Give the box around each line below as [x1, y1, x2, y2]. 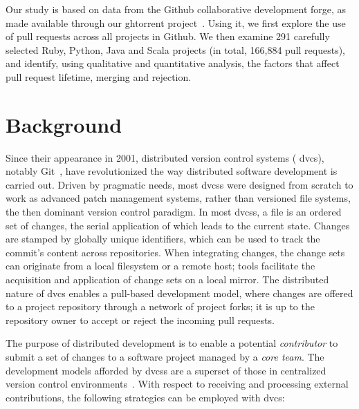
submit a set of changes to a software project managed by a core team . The [6, 350, 324, 363]
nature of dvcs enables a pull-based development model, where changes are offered [6, 285, 353, 300]
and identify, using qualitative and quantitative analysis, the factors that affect [6, 56, 340, 70]
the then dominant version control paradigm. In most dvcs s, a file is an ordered [6, 204, 342, 219]
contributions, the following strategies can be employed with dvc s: [6, 390, 285, 404]
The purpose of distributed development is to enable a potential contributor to [6, 336, 338, 350]
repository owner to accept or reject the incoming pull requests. [6, 312, 275, 327]
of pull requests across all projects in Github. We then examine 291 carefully [6, 29, 330, 44]
